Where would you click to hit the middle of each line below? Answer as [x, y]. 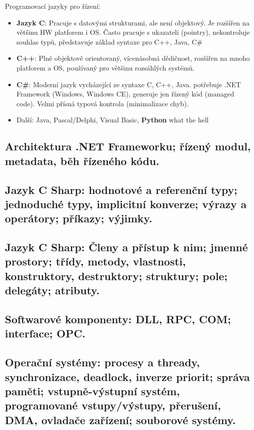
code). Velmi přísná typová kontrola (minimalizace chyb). [102, 103]
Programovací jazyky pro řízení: [53, 6]
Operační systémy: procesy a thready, [102, 362]
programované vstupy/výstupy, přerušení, [113, 405]
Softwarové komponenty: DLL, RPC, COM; [118, 319]
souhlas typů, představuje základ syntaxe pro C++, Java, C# [109, 41]
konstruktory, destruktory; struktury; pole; [116, 275]
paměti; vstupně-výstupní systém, [92, 391]
